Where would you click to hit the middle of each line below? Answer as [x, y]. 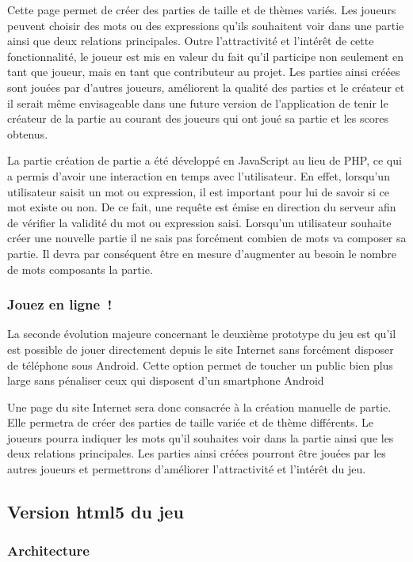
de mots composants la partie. [80, 269]
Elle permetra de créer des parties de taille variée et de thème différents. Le [191, 422]
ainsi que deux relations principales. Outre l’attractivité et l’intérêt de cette [191, 41]
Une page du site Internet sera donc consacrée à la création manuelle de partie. [199, 406]
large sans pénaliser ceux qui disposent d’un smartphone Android [166, 380]
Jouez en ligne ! [60, 304]
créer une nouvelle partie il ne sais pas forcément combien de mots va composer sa [207, 238]
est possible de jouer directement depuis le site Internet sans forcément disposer [201, 349]
